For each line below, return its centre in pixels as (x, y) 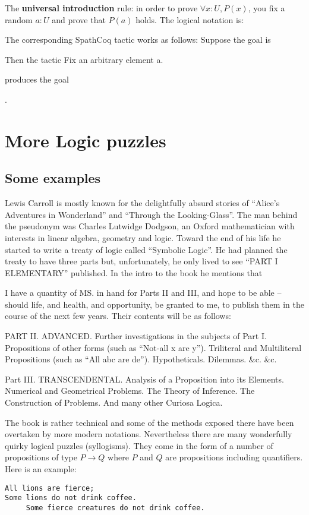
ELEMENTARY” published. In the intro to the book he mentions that (134, 272)
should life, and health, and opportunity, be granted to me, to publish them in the (154, 304)
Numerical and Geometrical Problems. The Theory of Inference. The (130, 391)
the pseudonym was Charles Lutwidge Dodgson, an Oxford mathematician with (150, 226)
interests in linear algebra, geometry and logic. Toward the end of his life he (143, 237)
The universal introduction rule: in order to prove (101, 8)
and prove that (79, 19)
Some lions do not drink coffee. (71, 498)
